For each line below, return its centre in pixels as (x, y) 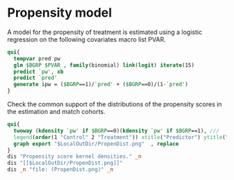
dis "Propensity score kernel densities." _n (74, 157)
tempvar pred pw (37, 58)
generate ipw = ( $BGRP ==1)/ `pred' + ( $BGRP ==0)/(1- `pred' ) (101, 85)
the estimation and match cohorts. (56, 112)
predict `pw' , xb (39, 72)
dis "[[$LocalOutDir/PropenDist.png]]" (65, 163)
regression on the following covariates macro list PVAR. (86, 39)
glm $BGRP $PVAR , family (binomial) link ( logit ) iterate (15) (104, 65)
